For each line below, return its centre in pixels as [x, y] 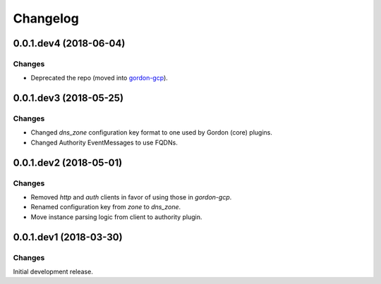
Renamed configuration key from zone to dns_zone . [106, 207]
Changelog [46, 18]
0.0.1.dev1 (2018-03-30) [68, 237]
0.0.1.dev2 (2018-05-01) [68, 162]
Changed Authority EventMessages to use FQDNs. [104, 142]
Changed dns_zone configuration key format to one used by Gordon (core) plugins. [152, 132]
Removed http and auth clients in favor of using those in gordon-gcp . [131, 197]
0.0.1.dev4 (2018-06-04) [69, 43]
